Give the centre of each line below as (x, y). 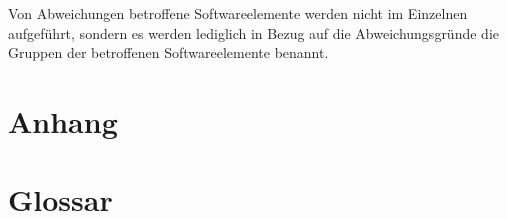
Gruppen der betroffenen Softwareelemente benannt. (168, 52)
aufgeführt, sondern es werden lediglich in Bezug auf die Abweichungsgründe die (253, 32)
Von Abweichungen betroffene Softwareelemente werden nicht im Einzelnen (238, 13)
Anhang (63, 120)
